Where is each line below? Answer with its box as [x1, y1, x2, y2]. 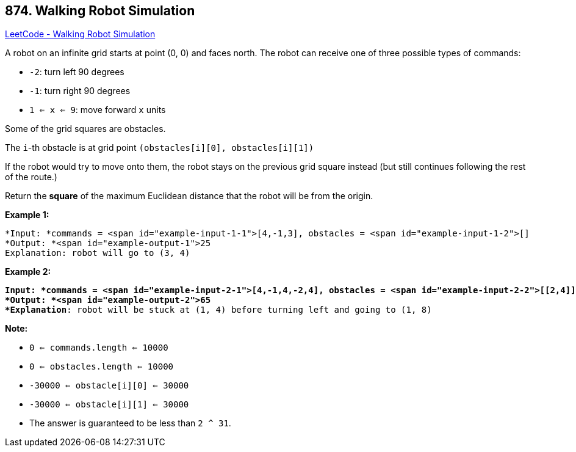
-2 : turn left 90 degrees [29, 67, 124, 78]
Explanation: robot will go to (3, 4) [5, 248, 190, 258]
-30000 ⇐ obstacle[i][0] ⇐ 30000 [29, 381, 189, 391]
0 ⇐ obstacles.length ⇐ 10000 [29, 362, 174, 372]
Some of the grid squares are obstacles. [5, 123, 166, 134]
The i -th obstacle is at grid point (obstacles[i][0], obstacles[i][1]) [5, 142, 314, 153]
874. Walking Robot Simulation [5, 3, 195, 18]
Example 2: [5, 266, 51, 277]
